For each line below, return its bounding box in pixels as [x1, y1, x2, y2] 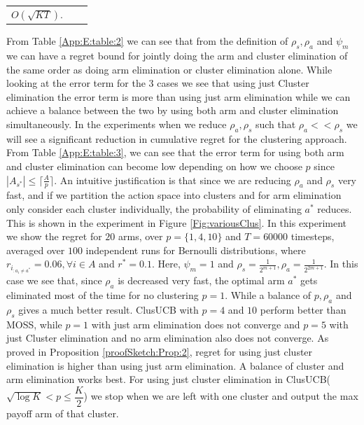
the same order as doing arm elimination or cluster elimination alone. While [6, 62, 332, 76]
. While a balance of [225, 288, 311, 302]
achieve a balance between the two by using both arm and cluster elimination [6, 103, 339, 118]
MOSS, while [6, 316, 62, 331]
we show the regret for [6, 229, 102, 244]
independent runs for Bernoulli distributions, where [85, 242, 306, 257]
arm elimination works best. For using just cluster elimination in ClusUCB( [6, 372, 331, 386]
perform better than [260, 302, 346, 316]
